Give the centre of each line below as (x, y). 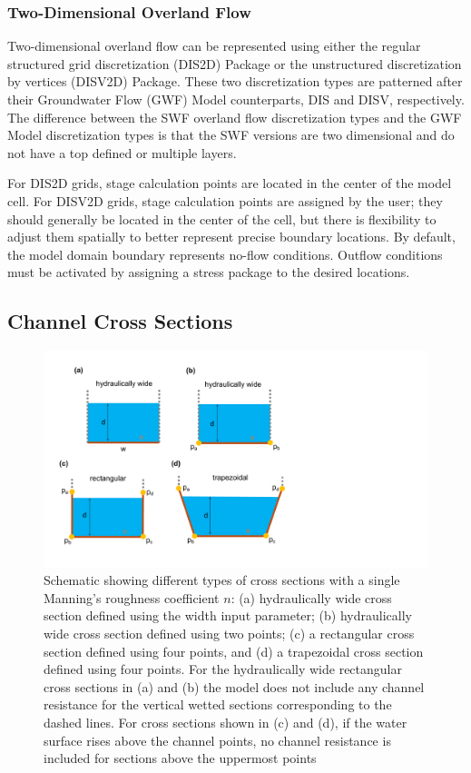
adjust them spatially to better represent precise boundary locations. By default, (231, 237)
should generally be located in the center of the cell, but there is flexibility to (222, 218)
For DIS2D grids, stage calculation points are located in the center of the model (230, 183)
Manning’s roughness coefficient (132, 597)
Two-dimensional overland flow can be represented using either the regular (214, 46)
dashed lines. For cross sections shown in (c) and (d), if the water (226, 722)
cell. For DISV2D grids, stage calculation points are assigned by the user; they (225, 200)
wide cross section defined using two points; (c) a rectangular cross (229, 634)
